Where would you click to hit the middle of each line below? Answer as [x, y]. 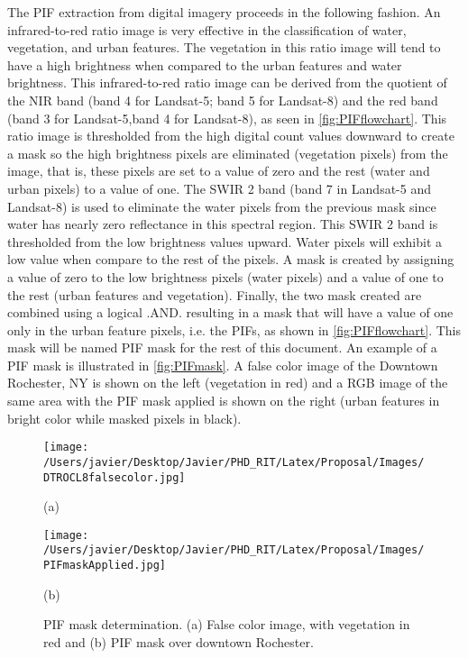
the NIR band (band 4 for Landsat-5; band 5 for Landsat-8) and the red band [223, 100]
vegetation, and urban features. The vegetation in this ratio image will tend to [224, 47]
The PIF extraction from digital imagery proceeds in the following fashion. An [224, 12]
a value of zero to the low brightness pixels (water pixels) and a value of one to [225, 276]
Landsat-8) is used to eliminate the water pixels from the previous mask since [222, 206]
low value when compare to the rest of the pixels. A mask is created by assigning [231, 259]
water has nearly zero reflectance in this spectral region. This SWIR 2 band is [223, 224]
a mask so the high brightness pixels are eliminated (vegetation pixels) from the [228, 153]
